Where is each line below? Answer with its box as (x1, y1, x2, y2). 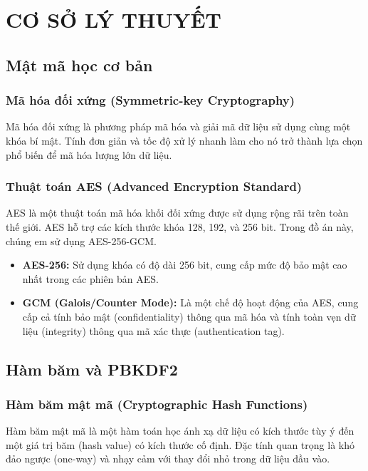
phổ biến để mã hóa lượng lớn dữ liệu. (6, 147, 172, 162)
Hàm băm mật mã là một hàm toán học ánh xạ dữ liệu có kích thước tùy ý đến (6, 423, 354, 438)
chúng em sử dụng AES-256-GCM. (6, 233, 157, 248)
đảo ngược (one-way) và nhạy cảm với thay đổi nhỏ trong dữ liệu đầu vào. (6, 451, 330, 466)
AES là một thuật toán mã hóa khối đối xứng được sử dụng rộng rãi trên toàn (6, 205, 349, 220)
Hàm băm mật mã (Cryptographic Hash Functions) (6, 395, 308, 413)
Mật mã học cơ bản (6, 53, 153, 76)
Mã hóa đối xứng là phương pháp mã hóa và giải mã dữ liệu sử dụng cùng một (6, 119, 351, 134)
